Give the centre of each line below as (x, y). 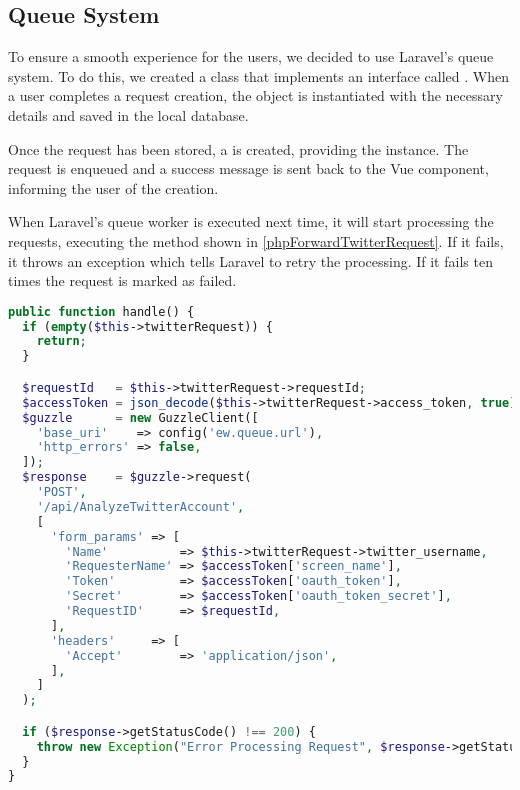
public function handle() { (101, 311)
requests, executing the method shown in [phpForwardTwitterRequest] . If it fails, (256, 240)
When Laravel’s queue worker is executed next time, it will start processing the (251, 221)
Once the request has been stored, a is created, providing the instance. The (238, 148)
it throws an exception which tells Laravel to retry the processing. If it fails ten (250, 260)
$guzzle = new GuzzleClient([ (140, 417)
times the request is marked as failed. (122, 280)
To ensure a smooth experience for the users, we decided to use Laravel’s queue (251, 56)
